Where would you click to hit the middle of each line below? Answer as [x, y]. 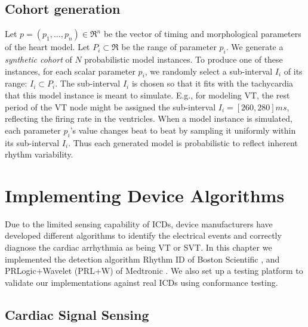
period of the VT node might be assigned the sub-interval [110, 107]
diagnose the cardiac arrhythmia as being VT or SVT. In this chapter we [138, 247]
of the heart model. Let [47, 47]
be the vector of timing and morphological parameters [202, 34]
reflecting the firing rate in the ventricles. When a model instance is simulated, [149, 118]
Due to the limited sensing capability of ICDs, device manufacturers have [139, 223]
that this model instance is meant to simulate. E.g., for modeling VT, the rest [147, 95]
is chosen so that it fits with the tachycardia [212, 83]
